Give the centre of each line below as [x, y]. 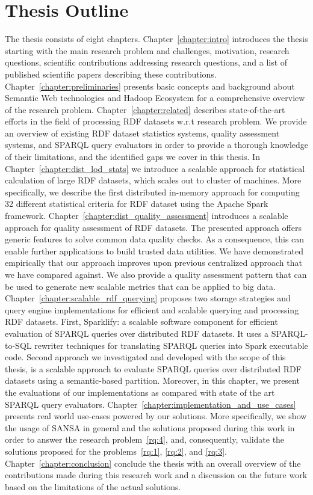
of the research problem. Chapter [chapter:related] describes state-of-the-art [145, 109]
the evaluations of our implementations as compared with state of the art [140, 392]
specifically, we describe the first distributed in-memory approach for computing [152, 192]
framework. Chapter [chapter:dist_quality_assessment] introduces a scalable [147, 216]
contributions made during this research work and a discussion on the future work [156, 475]
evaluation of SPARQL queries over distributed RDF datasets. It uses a [137, 333]
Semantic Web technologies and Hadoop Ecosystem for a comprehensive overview [155, 98]
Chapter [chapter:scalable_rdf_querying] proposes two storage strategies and [148, 298]
